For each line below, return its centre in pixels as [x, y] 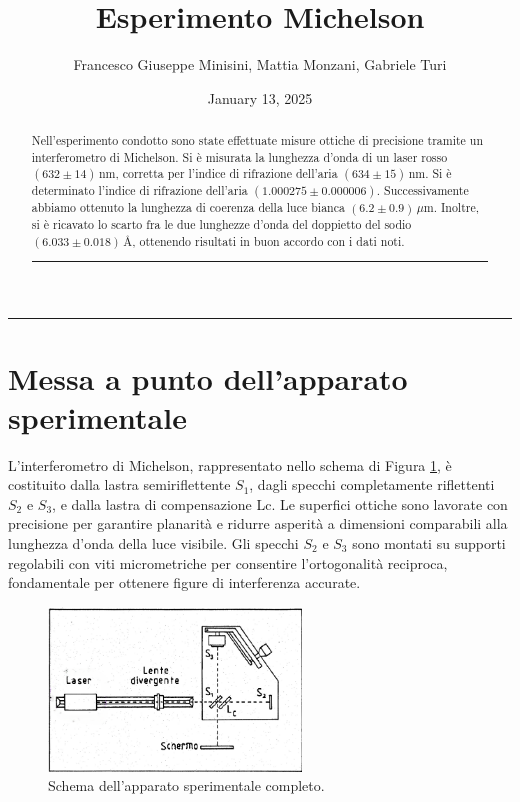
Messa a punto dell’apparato [208, 377]
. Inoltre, [456, 207]
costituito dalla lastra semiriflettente [119, 484]
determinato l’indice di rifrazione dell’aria [139, 190]
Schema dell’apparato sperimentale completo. [186, 785]
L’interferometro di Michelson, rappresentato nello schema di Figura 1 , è [230, 464]
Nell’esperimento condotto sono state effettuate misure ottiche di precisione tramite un [257, 140]
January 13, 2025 [260, 97]
